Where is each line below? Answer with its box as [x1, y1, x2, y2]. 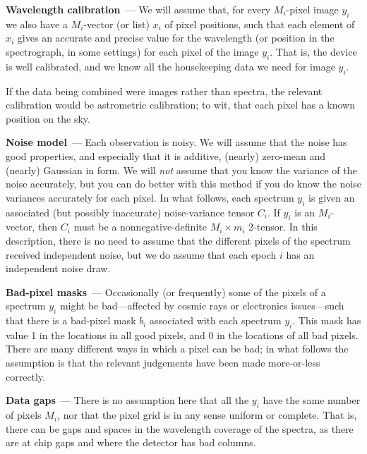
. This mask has [292, 313, 361, 328]
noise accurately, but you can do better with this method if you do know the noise [6, 176, 361, 191]
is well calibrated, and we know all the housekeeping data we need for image [6, 59, 335, 73]
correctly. [6, 369, 46, 384]
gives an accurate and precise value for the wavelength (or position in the [17, 30, 335, 45]
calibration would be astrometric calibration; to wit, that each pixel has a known [6, 97, 355, 112]
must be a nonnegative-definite [73, 219, 207, 234]
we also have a [6, 16, 68, 31]
